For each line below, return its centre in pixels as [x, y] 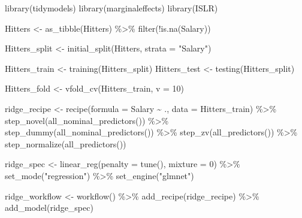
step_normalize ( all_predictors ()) [66, 143]
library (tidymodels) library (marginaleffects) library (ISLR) [111, 8]
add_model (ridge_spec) [49, 208]
